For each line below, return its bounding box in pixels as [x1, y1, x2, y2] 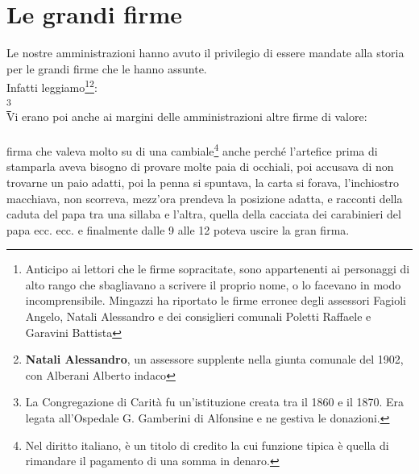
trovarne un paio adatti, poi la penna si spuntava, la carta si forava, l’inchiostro [6, 173, 400, 190]
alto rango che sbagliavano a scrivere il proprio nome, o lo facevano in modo [25, 276, 401, 293]
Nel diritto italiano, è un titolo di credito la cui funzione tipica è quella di [25, 436, 389, 453]
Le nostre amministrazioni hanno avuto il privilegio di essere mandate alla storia [6, 44, 404, 61]
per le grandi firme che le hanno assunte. [6, 60, 207, 77]
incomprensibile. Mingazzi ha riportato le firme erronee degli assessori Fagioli [25, 292, 406, 309]
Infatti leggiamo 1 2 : [6, 77, 97, 95]
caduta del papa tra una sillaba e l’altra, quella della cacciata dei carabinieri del [6, 206, 401, 222]
